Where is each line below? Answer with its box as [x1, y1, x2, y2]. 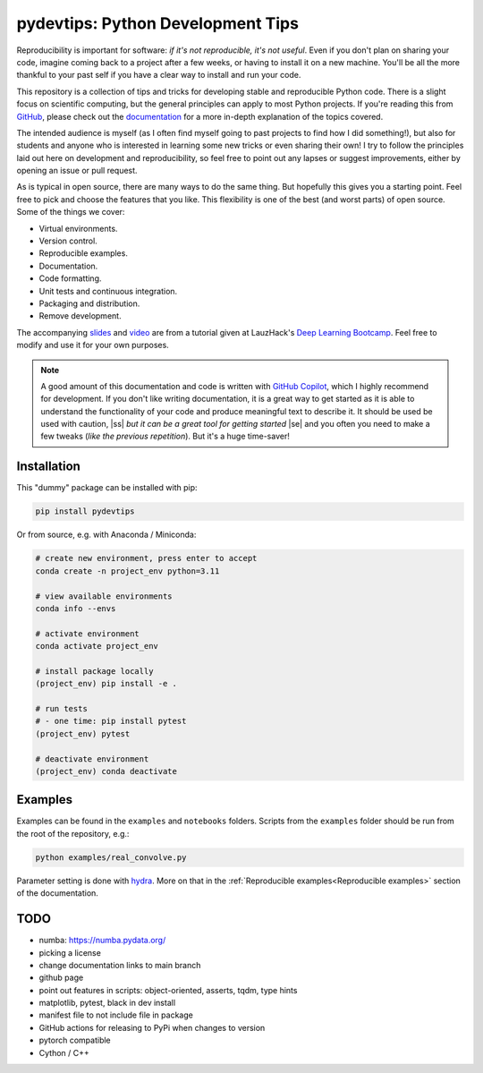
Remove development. [38, 311, 122, 321]
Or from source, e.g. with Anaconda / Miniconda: [16, 529, 197, 541]
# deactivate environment [35, 754, 149, 764]
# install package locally [35, 666, 154, 676]
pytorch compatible [38, 1035, 111, 1046]
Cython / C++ [38, 1047, 89, 1058]
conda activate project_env [35, 641, 158, 651]
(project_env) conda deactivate [35, 766, 178, 776]
